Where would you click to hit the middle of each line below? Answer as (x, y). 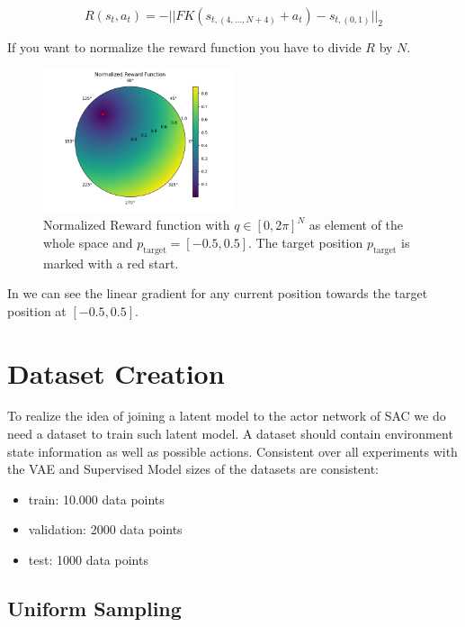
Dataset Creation (116, 373)
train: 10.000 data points (96, 499)
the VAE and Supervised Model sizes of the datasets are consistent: (193, 469)
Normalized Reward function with (137, 225)
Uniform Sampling (94, 609)
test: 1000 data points (88, 560)
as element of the (356, 225)
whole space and (88, 242)
